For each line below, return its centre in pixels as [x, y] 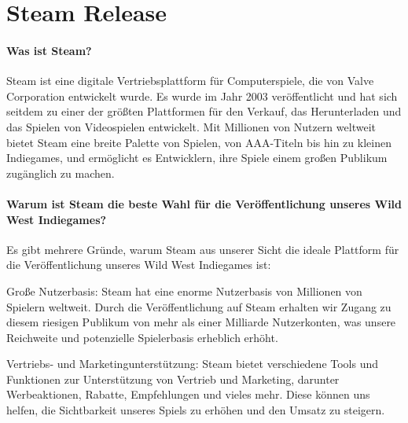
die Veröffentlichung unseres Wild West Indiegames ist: [139, 265]
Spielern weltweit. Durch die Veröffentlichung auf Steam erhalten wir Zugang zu [199, 306]
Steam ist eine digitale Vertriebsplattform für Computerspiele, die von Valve [190, 81]
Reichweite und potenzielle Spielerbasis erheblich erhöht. [142, 337]
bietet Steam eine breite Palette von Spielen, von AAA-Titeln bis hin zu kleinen [199, 142]
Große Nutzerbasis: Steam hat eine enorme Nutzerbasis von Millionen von [184, 291]
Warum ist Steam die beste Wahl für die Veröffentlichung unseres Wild [204, 203]
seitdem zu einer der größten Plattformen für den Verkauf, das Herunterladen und [204, 111]
